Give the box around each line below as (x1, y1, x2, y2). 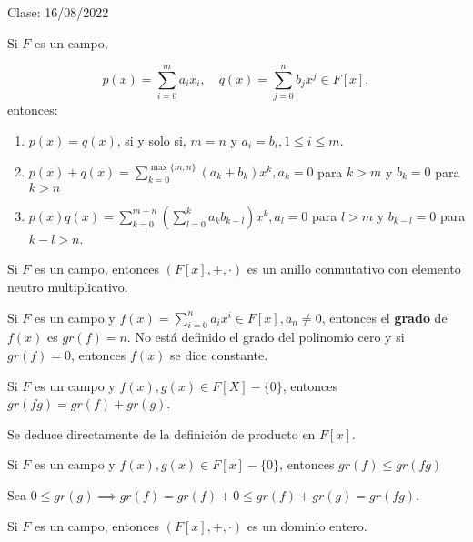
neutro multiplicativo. (7, 276, 128, 296)
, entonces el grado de (321, 307, 448, 326)
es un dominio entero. (247, 516, 367, 535)
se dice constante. (170, 345, 268, 364)
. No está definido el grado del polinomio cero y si (126, 327, 405, 346)
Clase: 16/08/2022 (7, 3, 109, 21)
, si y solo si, (116, 130, 186, 149)
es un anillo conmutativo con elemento (247, 259, 461, 278)
